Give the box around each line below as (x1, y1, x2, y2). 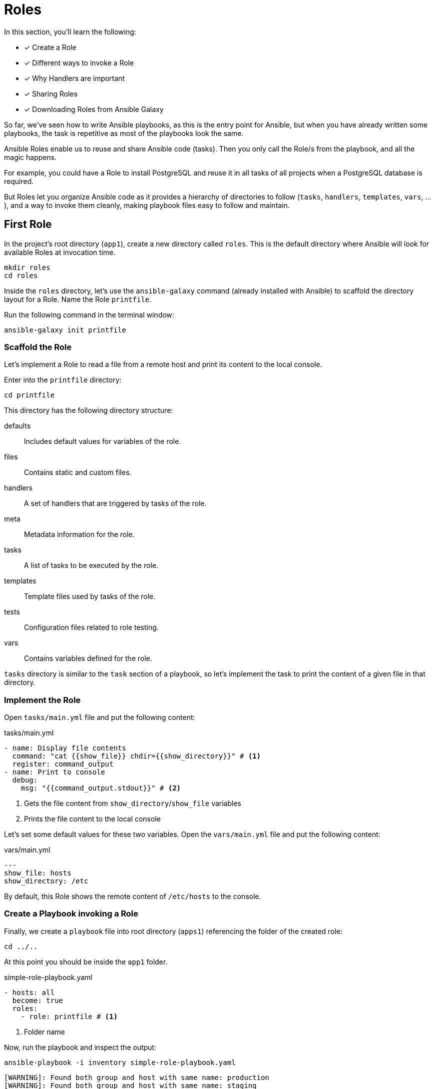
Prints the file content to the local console (24, 814, 161, 823)
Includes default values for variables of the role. (24, 437, 181, 446)
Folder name (24, 1027, 65, 1036)
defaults (4, 421, 31, 430)
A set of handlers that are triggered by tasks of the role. (24, 499, 207, 508)
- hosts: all (4, 988, 55, 996)
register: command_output (12, 760, 114, 768)
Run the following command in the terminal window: (4, 310, 174, 319)
